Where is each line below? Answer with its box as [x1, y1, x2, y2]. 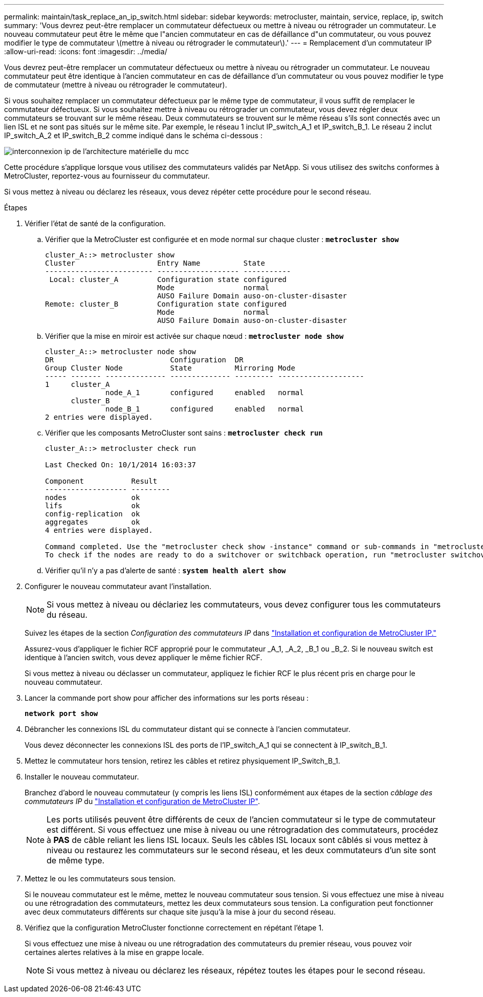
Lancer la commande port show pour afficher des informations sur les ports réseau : [25, 693, 309, 702]
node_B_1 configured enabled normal [105, 405, 304, 413]
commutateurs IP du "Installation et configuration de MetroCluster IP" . [25, 797, 260, 806]
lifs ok [45, 502, 140, 510]
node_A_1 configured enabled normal [105, 388, 304, 397]
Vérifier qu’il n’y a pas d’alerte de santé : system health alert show [45, 566, 286, 575]
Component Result [45, 477, 158, 485]
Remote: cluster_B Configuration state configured [45, 300, 287, 308]
